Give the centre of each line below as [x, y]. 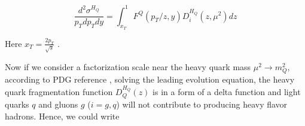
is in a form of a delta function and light [227, 91]
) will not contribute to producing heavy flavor [202, 104]
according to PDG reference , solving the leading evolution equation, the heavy [150, 79]
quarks [17, 104]
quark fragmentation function [59, 91]
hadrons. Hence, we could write [62, 116]
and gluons [58, 104]
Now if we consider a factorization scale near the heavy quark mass [128, 66]
